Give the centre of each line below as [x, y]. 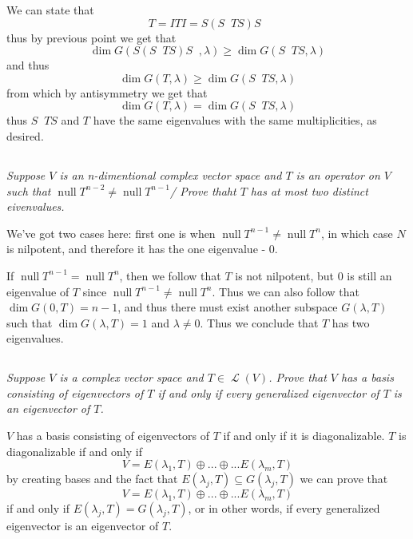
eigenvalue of [38, 291]
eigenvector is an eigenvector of [83, 526]
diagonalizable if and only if [74, 451]
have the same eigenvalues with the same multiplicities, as [235, 120]
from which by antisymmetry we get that [107, 92]
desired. [25, 135]
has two [351, 322]
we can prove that [344, 479]
